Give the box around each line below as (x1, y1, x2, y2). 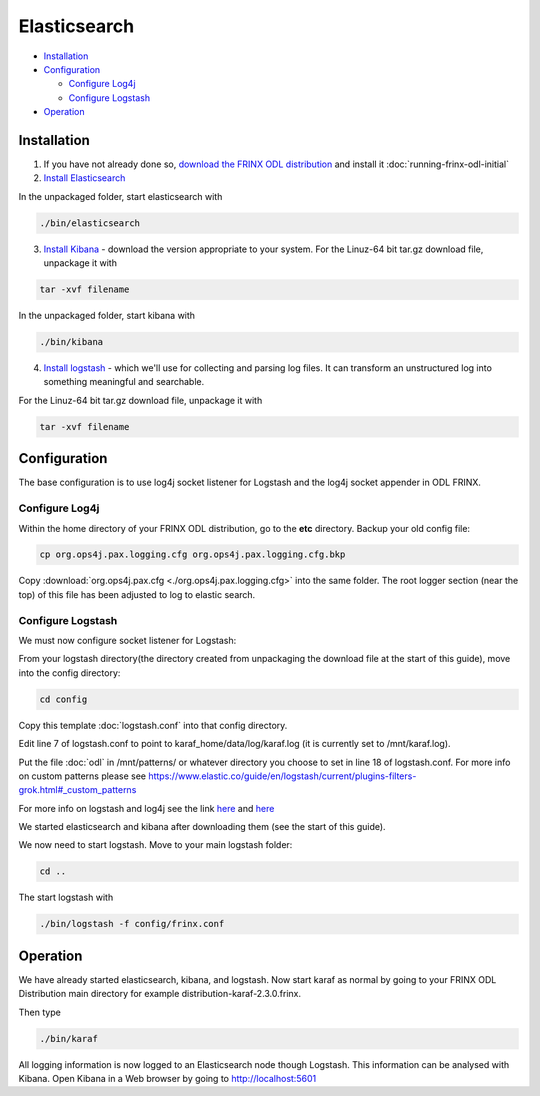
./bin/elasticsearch (39, 217, 140, 229)
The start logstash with (18, 891, 114, 904)
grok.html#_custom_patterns (18, 784, 137, 796)
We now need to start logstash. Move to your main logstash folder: (18, 839, 293, 851)
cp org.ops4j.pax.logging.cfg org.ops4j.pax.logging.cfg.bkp (39, 549, 346, 560)
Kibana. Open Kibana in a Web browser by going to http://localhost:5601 (18, 1073, 317, 1085)
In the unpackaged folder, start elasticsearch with (18, 190, 223, 202)
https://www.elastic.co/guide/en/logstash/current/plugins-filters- (148, 770, 417, 782)
